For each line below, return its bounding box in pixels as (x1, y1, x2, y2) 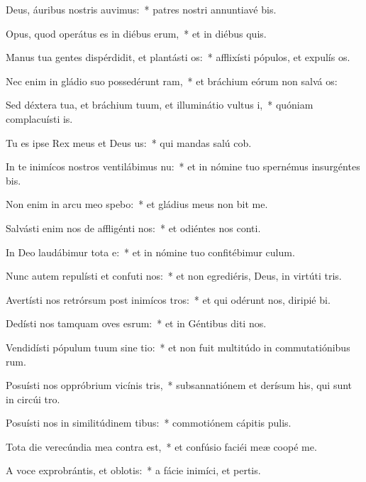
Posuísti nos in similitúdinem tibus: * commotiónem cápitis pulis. (6, 415, 292, 430)
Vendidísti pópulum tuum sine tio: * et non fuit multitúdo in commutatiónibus (6, 339, 350, 354)
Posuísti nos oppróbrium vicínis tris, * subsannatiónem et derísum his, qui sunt (6, 378, 353, 393)
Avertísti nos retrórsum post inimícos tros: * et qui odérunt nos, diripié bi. (6, 292, 331, 307)
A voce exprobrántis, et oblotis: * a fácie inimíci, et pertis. (6, 463, 261, 478)
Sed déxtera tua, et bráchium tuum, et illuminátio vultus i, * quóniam (6, 97, 314, 112)
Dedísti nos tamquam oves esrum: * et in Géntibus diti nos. (6, 316, 267, 331)
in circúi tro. (6, 391, 60, 406)
